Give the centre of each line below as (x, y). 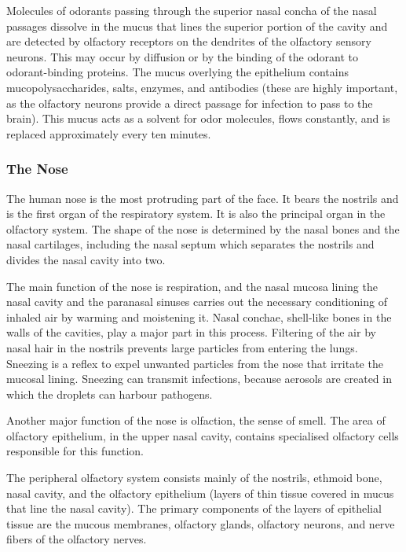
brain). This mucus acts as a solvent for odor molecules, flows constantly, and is (198, 118)
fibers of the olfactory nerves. (77, 539)
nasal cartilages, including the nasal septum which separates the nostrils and (190, 244)
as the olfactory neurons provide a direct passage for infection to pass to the (190, 103)
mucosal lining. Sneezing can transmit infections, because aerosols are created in (199, 379)
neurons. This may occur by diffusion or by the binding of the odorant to (183, 56)
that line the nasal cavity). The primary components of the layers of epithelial (194, 508)
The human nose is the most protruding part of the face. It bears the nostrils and (203, 198)
